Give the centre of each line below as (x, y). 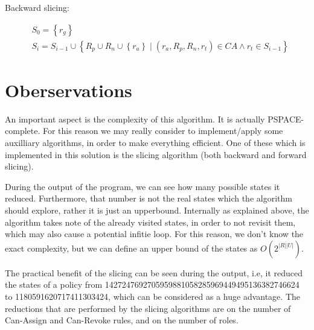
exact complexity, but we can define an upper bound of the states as (131, 248)
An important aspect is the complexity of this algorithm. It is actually (135, 119)
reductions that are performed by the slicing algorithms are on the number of (148, 308)
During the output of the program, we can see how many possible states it (143, 186)
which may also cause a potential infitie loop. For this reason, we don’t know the (154, 234)
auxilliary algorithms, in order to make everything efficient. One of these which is (155, 142)
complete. (23, 131)
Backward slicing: (37, 7)
